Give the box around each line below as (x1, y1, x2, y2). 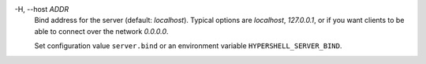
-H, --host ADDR (14, 5, 69, 13)
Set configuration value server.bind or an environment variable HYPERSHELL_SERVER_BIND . (34, 41, 342, 51)
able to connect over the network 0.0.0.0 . (34, 26, 169, 36)
